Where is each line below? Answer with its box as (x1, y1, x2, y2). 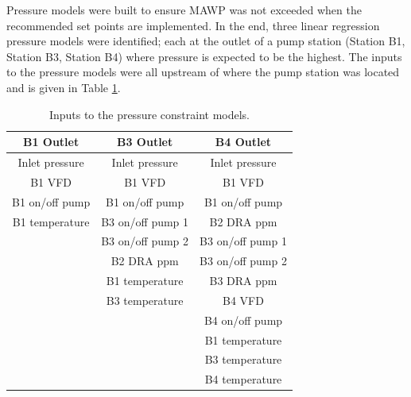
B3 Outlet (116, 133, 173, 150)
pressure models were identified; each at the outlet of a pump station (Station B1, (6, 33, 405, 49)
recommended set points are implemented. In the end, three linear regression (6, 17, 380, 33)
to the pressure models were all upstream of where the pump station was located (6, 64, 400, 80)
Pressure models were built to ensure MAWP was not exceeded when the (6, 2, 362, 17)
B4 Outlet (215, 133, 272, 150)
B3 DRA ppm (209, 272, 277, 289)
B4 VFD (223, 291, 264, 308)
